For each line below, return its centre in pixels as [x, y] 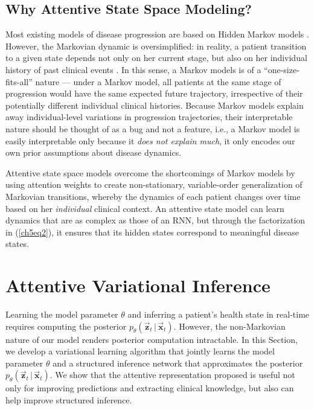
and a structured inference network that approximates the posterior [178, 363]
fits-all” [19, 81]
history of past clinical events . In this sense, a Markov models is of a [133, 69]
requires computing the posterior [66, 326]
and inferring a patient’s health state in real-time [219, 314]
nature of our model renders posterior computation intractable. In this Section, [152, 339]
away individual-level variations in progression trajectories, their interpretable [149, 117]
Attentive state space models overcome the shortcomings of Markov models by [150, 172]
